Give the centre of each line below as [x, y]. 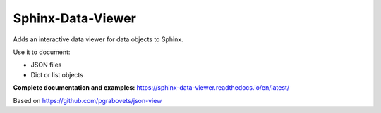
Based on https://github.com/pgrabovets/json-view [87, 100]
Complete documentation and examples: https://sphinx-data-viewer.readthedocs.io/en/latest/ [151, 88]
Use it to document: [42, 52]
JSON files [46, 65]
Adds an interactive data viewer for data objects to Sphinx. [98, 39]
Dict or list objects [57, 74]
